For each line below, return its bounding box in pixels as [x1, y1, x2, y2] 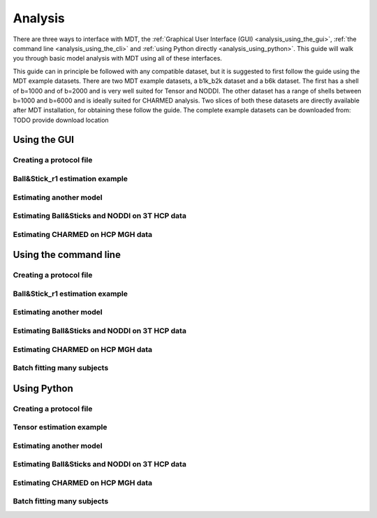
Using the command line [13, 249, 121, 261]
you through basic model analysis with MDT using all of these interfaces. [13, 54, 223, 63]
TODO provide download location [13, 116, 109, 124]
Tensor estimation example [13, 422, 108, 432]
